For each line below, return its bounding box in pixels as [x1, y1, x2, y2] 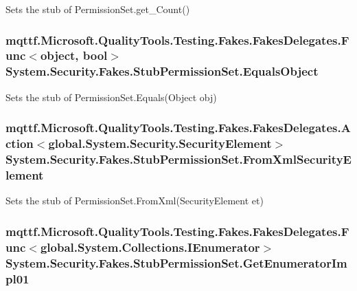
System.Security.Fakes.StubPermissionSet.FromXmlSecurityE [5, 151, 352, 168]
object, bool [40, 47, 108, 64]
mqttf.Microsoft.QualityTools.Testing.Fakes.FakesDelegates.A [5, 119, 351, 136]
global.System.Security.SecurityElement [48, 135, 272, 152]
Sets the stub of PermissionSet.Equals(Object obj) [5, 89, 217, 104]
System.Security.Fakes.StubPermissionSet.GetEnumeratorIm [5, 254, 347, 271]
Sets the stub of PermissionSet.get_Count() [5, 2, 190, 16]
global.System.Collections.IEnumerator [40, 238, 260, 255]
